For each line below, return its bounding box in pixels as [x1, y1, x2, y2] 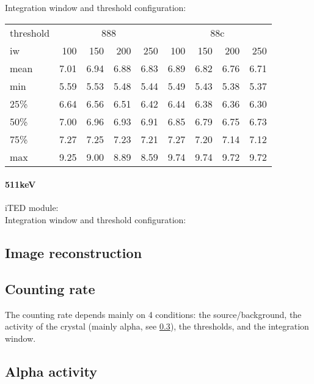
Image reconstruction [5, 243, 142, 262]
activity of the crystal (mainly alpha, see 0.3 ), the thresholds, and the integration [5, 320, 309, 333]
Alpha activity [5, 361, 98, 380]
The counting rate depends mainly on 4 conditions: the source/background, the [5, 308, 302, 320]
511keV [5, 178, 36, 191]
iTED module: [5, 201, 59, 214]
